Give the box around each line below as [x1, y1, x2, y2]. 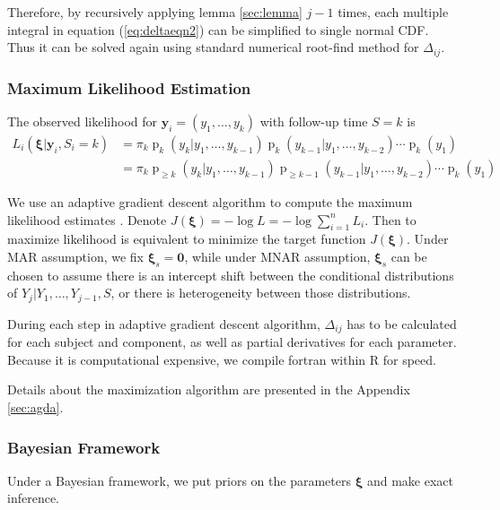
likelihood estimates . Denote [7, 210, 167, 229]
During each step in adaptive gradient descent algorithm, [7, 314, 320, 333]
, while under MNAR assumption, [184, 246, 371, 265]
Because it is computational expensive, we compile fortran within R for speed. [7, 350, 436, 368]
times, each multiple [338, 3, 449, 21]
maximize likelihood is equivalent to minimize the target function [7, 229, 366, 248]
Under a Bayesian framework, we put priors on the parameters [7, 471, 351, 489]
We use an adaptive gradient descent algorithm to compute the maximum [7, 192, 413, 211]
